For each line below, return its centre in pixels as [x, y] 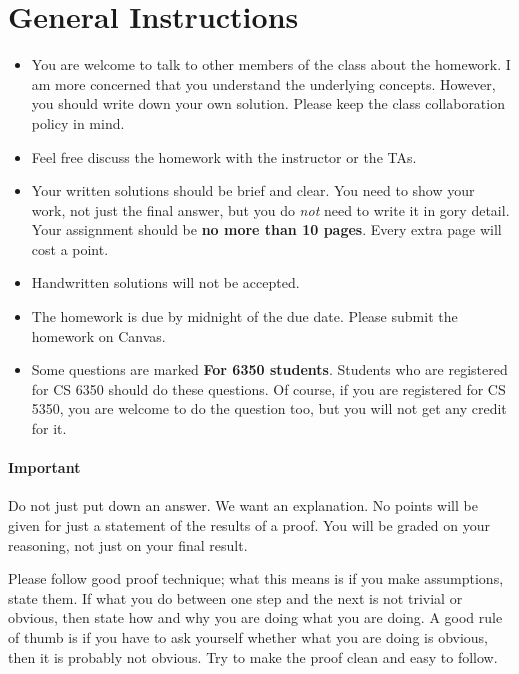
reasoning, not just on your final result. [128, 544]
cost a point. [70, 248]
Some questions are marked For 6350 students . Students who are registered [269, 369]
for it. [49, 428]
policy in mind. [78, 122]
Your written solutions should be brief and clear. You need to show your [253, 190]
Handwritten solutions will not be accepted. [165, 282]
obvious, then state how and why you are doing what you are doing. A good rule [255, 617]
